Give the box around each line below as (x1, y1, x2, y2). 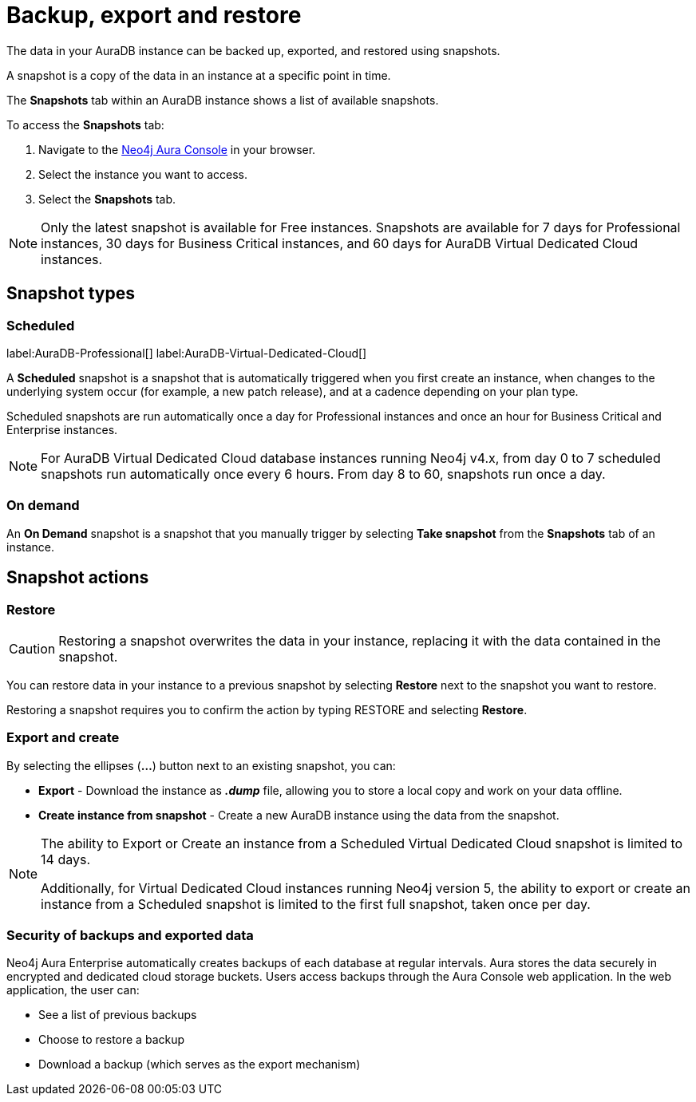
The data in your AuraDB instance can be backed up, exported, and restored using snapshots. (6, 43, 500, 57)
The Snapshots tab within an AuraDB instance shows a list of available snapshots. (6, 93, 439, 107)
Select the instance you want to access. (38, 167, 248, 181)
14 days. (41, 851, 90, 867)
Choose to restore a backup (38, 1033, 185, 1047)
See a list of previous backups (38, 1008, 197, 1022)
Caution (9, 640, 56, 657)
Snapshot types (6, 283, 135, 304)
